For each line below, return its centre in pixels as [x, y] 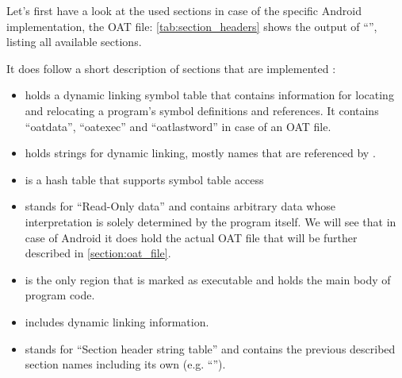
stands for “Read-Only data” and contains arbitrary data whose [180, 206]
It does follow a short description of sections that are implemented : [171, 68]
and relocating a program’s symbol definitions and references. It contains [202, 110]
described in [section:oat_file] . [98, 253]
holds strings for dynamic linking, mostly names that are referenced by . [200, 153]
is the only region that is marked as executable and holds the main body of [208, 279]
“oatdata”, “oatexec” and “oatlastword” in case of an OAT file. [178, 126]
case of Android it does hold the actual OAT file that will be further [191, 237]
